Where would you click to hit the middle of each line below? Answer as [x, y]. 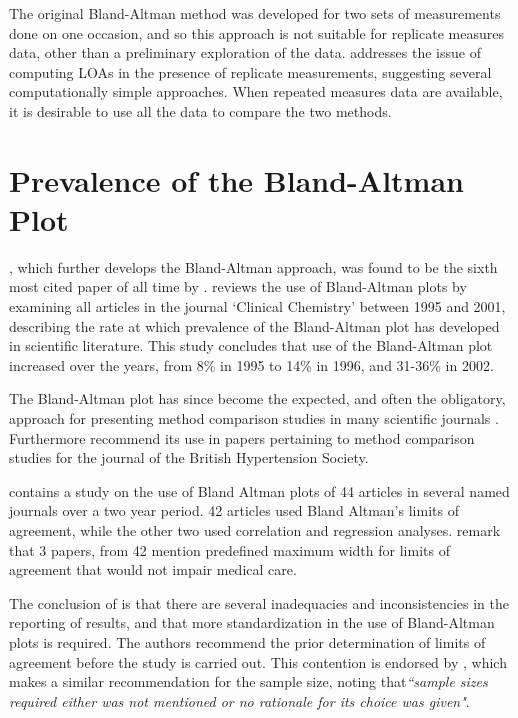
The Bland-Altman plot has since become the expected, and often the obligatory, [257, 398]
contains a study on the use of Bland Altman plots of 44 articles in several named [259, 490]
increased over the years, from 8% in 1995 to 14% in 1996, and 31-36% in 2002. [251, 364]
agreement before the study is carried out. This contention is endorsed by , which [258, 661]
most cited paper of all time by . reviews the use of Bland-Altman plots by [238, 286]
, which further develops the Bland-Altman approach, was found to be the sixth [253, 266]
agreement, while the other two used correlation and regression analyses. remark [255, 530]
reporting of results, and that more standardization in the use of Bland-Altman [252, 622]
